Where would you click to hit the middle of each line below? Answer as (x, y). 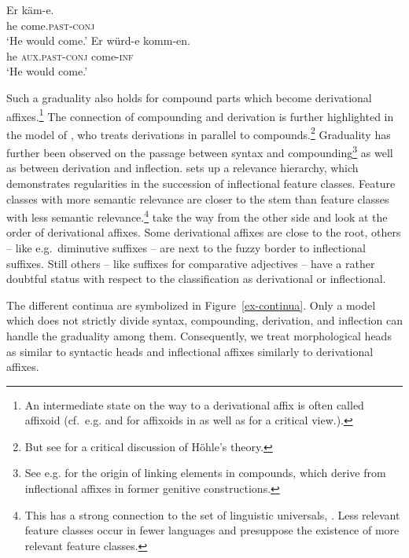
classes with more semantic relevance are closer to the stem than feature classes (198, 198)
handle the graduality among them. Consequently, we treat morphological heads (199, 335)
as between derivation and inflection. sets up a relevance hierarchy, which (182, 168)
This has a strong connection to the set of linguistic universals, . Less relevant (212, 514)
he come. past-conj (51, 25)
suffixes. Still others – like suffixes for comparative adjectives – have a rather (191, 263)
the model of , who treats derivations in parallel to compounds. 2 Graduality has (199, 133)
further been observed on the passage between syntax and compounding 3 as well (200, 151)
